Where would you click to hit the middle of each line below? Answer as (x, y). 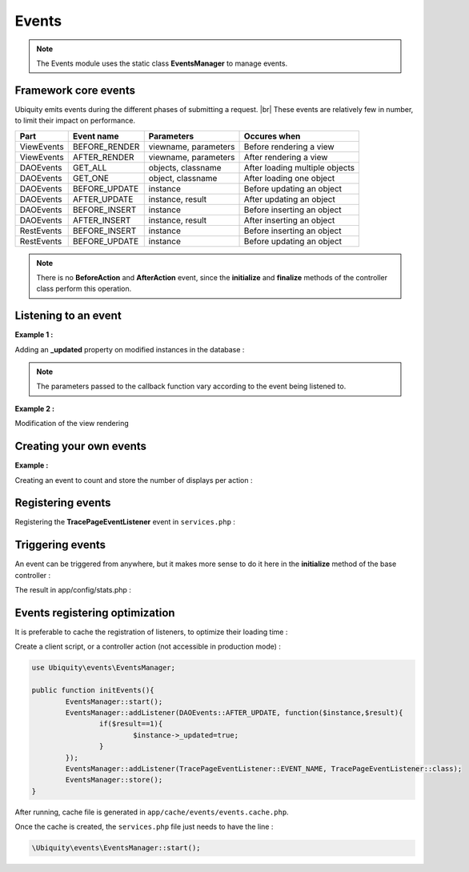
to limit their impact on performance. (75, 121)
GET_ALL (90, 167)
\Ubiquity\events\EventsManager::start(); (116, 848)
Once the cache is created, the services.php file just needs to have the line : (144, 827)
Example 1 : (34, 335)
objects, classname (185, 167)
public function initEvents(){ (93, 690)
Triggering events (60, 545)
